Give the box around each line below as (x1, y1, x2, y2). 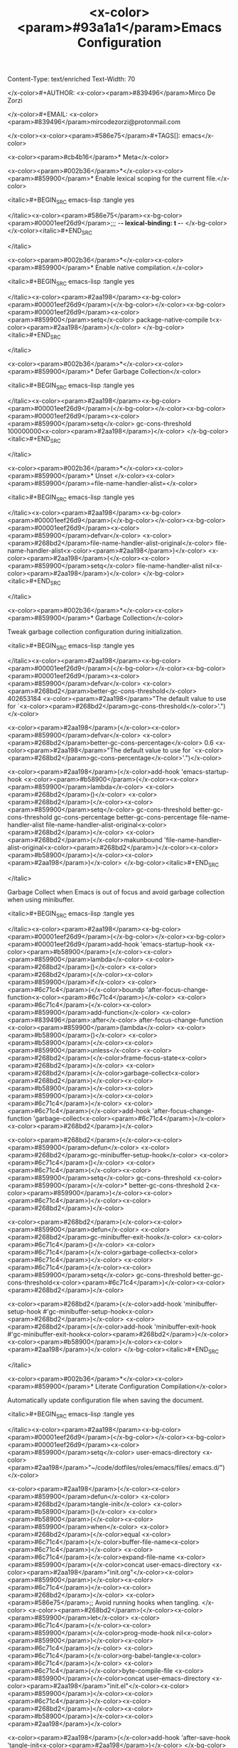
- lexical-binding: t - (120, 218, 181, 227)
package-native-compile (136, 315, 208, 324)
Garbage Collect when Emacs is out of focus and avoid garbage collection (7, 888, 225, 896)
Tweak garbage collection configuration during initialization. (7, 627, 183, 635)
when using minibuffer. (7, 896, 75, 904)
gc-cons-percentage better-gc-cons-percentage (53, 813, 198, 822)
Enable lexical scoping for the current (94, 174, 205, 183)
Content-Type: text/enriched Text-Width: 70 (7, 75, 136, 83)
